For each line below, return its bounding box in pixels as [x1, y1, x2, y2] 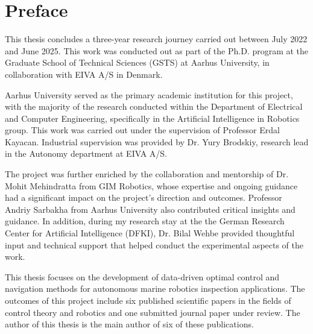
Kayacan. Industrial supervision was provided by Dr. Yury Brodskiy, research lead [5, 135, 309, 148]
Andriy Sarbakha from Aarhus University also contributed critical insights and [5, 203, 296, 215]
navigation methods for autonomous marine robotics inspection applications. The [5, 282, 305, 295]
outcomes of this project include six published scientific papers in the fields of [5, 294, 291, 306]
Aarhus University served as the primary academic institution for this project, [5, 88, 293, 101]
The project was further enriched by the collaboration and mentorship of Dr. [5, 168, 289, 180]
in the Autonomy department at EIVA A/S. [5, 147, 167, 160]
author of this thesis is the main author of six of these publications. [5, 318, 254, 330]
